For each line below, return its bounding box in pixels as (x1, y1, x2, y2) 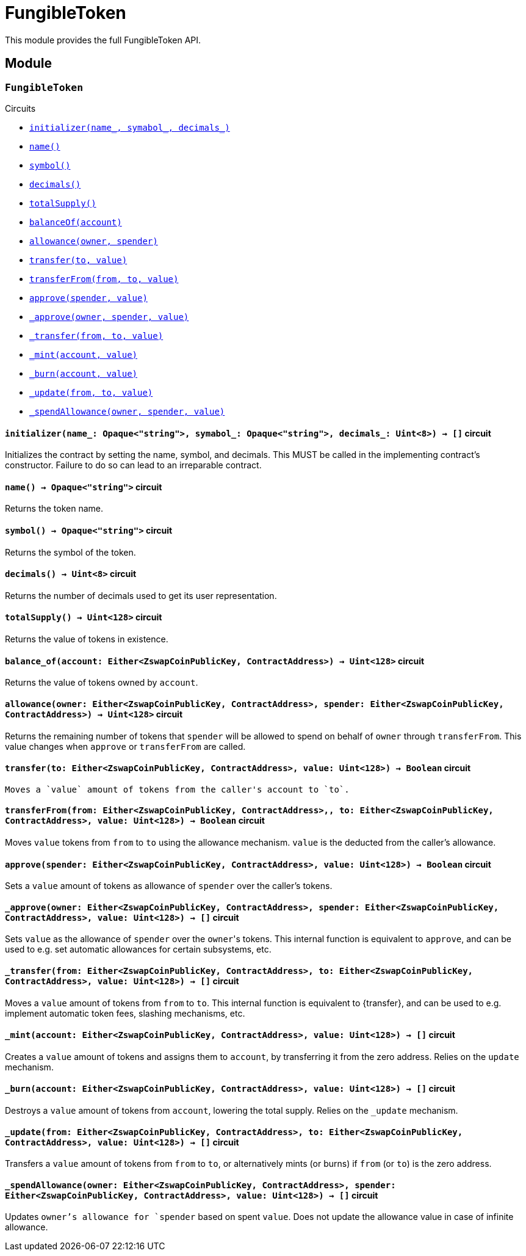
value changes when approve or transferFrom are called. (5, 741, 246, 752)
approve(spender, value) (29, 292, 148, 303)
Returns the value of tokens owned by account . (5, 677, 198, 688)
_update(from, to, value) (29, 387, 153, 397)
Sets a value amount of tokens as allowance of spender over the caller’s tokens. (5, 880, 333, 891)
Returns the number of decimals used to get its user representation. (5, 590, 277, 601)
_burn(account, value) (29, 368, 138, 379)
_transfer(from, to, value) (29, 330, 164, 341)
